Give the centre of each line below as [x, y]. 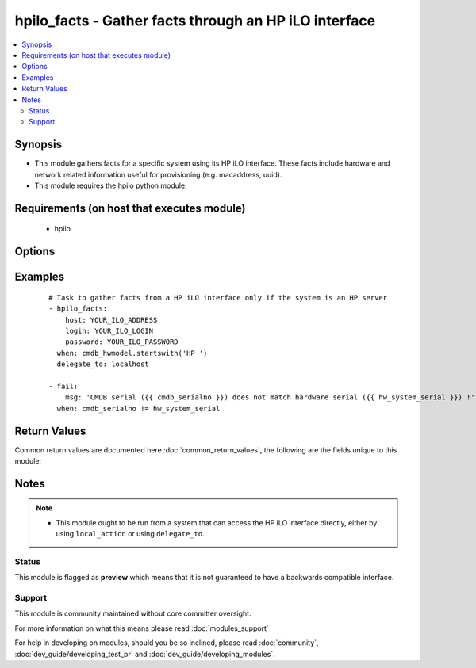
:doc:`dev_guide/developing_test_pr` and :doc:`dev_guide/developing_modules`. [145, 654]
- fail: [63, 386]
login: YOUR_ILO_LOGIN [109, 330]
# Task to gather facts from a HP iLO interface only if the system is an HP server [218, 298]
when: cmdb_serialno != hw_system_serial [138, 408]
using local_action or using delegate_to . [131, 534]
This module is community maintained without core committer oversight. [133, 613]
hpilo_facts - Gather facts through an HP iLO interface [195, 21]
